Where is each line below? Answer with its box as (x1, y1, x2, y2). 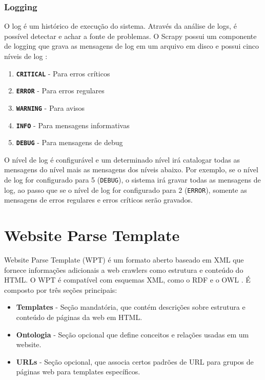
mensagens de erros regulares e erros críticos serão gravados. (4, 194, 193, 205)
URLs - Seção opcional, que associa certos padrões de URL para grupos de (16, 356, 254, 367)
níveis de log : (4, 51, 48, 61)
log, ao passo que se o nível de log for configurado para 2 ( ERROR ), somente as (4, 184, 247, 195)
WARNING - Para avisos (16, 102, 85, 113)
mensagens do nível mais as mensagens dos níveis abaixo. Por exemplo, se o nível (4, 164, 258, 175)
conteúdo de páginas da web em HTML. (16, 312, 142, 323)
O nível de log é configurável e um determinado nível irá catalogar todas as (4, 154, 240, 165)
